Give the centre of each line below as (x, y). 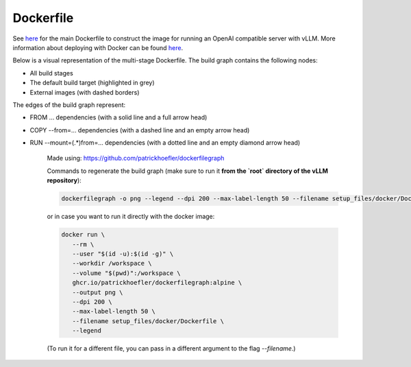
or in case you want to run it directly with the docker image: (131, 217)
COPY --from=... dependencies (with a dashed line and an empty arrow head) (140, 130)
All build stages (51, 73)
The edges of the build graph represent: (69, 105)
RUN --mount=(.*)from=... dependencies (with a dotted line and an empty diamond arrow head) (165, 143)
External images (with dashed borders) (85, 92)
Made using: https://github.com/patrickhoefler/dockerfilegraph (136, 158)
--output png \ (98, 292)
